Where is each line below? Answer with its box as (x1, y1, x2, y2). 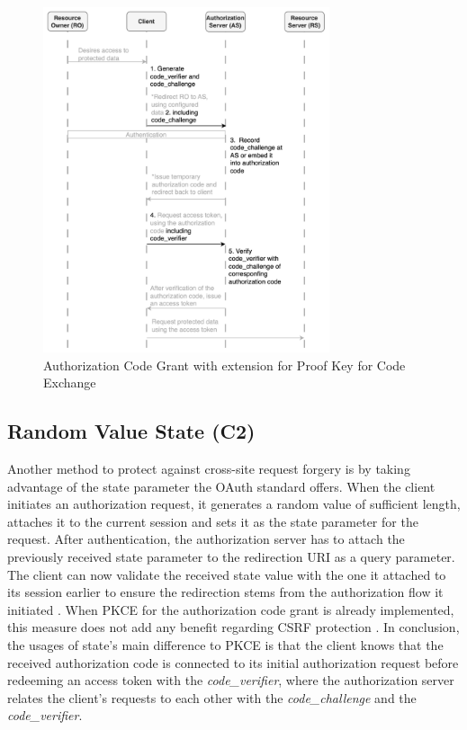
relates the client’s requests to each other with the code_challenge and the (7, 688, 417, 707)
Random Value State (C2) (7, 417, 256, 445)
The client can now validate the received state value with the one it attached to (7, 565, 446, 583)
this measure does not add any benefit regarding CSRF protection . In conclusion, (7, 618, 460, 637)
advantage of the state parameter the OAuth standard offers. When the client (7, 476, 436, 495)
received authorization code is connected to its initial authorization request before (7, 653, 459, 672)
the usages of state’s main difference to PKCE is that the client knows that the (7, 635, 444, 654)
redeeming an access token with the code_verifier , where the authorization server (7, 671, 454, 690)
